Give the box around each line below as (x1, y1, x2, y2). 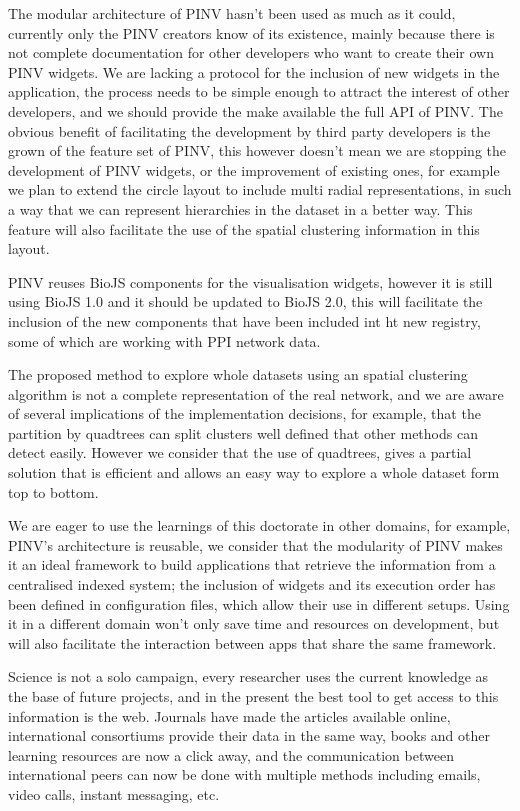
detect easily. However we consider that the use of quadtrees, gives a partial (8, 442, 472, 463)
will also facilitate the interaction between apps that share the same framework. (8, 632, 497, 653)
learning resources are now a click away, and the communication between (8, 744, 454, 765)
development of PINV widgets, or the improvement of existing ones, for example (8, 159, 500, 180)
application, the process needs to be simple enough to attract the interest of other (8, 81, 510, 102)
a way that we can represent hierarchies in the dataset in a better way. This (8, 198, 473, 219)
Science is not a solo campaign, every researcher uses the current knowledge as (8, 666, 489, 687)
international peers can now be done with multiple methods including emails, (8, 764, 481, 785)
